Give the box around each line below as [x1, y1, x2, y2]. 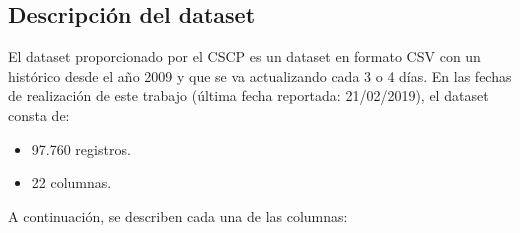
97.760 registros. [31, 138, 131, 159]
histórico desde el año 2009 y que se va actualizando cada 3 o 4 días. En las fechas [8, 65, 512, 86]
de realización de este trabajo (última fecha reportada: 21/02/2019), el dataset [8, 85, 489, 106]
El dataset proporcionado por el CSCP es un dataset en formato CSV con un [8, 46, 481, 67]
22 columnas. [31, 172, 112, 193]
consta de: [8, 104, 70, 125]
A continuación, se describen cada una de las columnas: [8, 205, 348, 226]
